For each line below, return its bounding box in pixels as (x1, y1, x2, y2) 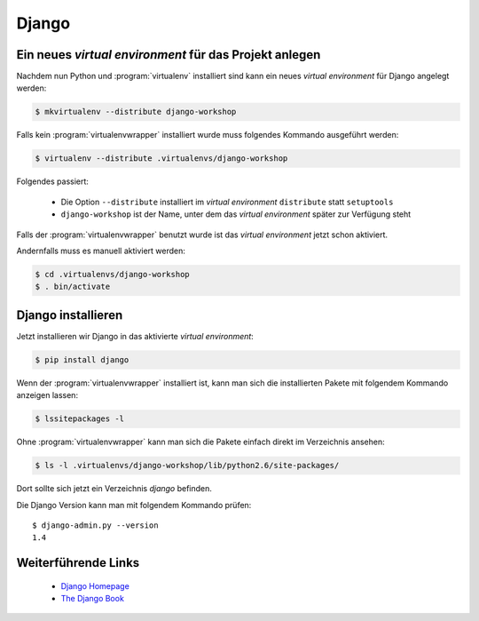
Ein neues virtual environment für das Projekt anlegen (16, 47, 321, 62)
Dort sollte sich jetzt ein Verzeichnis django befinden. (16, 483, 213, 494)
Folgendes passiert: (16, 176, 89, 187)
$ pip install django (35, 354, 130, 364)
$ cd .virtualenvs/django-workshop (35, 269, 190, 279)
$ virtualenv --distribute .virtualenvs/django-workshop (35, 154, 288, 163)
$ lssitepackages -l (35, 414, 124, 424)
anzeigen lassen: (16, 390, 79, 401)
